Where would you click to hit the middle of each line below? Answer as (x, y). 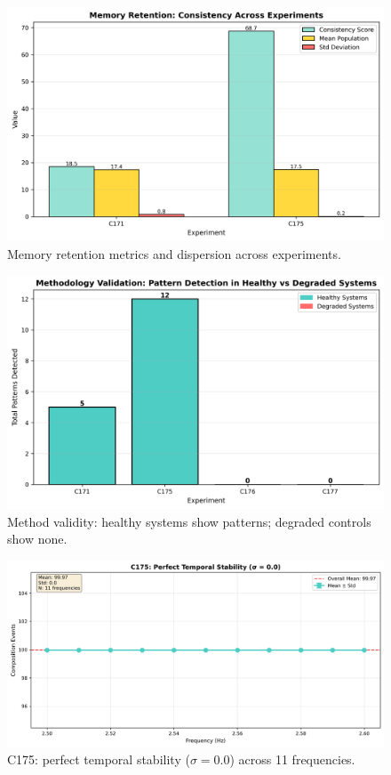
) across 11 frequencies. (292, 759)
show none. (37, 539)
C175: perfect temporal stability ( (99, 759)
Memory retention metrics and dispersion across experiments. (174, 253)
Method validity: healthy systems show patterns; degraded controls (189, 521)
